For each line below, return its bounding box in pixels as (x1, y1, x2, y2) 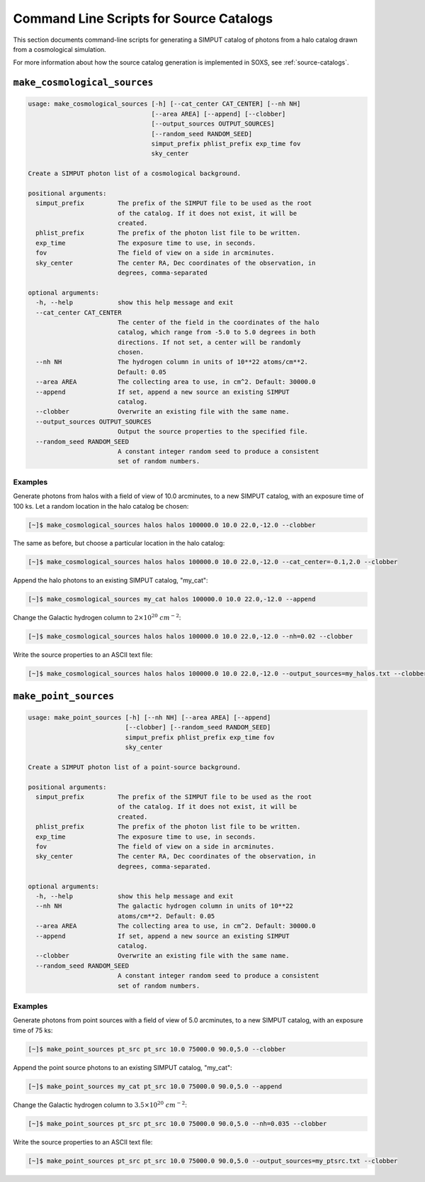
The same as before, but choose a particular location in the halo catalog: (13, 539, 225, 548)
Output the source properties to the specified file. (117, 428, 308, 436)
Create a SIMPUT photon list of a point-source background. (28, 763, 242, 771)
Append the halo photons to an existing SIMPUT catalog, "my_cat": (13, 576, 208, 585)
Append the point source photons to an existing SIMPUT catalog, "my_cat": (13, 1063, 233, 1071)
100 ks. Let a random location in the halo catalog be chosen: (13, 502, 189, 510)
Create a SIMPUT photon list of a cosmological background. (28, 170, 242, 177)
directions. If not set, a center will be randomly (117, 338, 301, 346)
